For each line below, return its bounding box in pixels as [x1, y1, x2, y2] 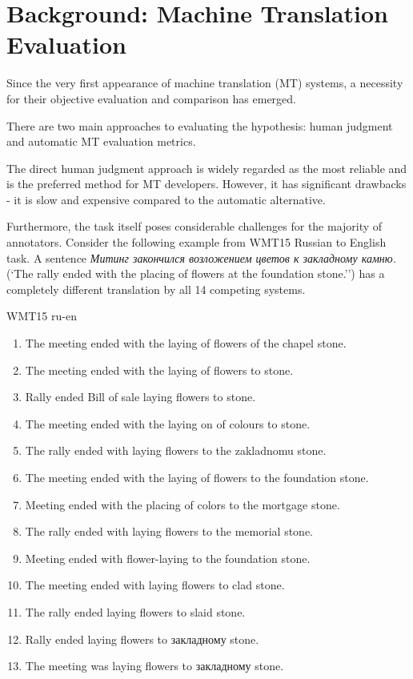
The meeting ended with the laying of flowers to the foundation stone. [25, 469, 369, 485]
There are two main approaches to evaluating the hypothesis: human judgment [6, 117, 393, 134]
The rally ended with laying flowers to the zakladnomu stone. [25, 442, 327, 459]
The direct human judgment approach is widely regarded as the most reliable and [6, 159, 407, 176]
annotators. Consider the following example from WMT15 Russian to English [6, 234, 387, 251]
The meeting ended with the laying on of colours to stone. [25, 415, 311, 432]
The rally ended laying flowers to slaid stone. [25, 603, 246, 620]
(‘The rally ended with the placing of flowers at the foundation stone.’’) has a [6, 265, 385, 282]
